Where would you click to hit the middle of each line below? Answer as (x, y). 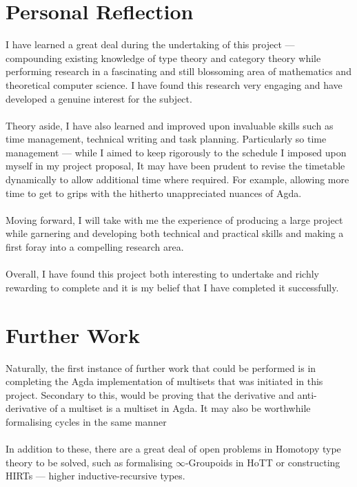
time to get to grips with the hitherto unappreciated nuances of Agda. (154, 193)
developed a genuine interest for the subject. (99, 98)
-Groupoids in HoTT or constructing (263, 462)
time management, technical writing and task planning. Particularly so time (166, 139)
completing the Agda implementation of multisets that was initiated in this (164, 381)
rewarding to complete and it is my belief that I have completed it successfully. (172, 287)
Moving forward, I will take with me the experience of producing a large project (174, 219)
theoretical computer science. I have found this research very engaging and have (174, 84)
